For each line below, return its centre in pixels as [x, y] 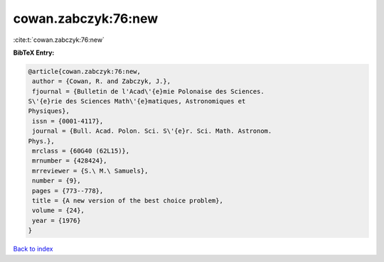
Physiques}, [49, 111]
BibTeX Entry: [34, 53]
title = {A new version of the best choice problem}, [128, 201]
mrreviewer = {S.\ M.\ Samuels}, [90, 171]
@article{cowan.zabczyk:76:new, [85, 71]
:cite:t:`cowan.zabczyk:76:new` [59, 40]
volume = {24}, [59, 211]
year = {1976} [57, 220]
